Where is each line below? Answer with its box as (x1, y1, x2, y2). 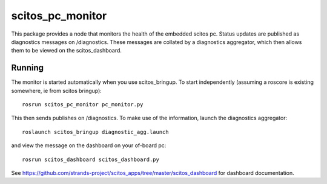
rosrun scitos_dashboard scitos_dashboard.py (22, 156, 160, 163)
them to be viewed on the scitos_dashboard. (11, 47, 122, 54)
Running (11, 63, 44, 73)
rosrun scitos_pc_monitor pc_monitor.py (22, 101, 144, 108)
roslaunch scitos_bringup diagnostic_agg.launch (22, 128, 169, 135)
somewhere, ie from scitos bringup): (11, 87, 102, 94)
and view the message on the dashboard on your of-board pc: (11, 142, 167, 149)
